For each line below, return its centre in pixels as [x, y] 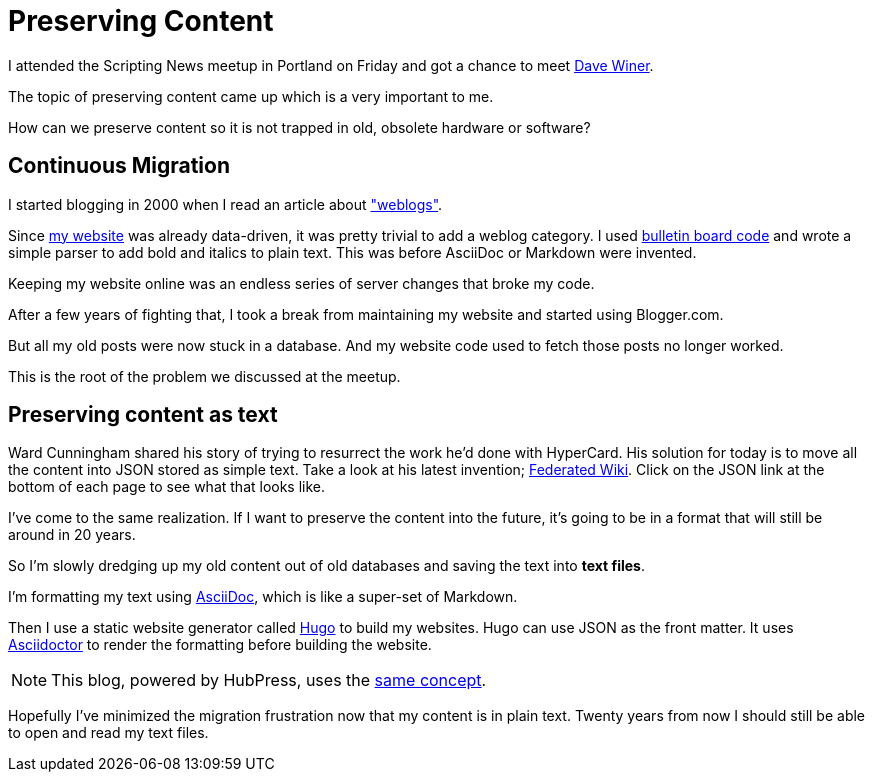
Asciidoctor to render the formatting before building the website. [220, 645]
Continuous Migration [119, 166]
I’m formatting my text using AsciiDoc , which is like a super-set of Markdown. [263, 597]
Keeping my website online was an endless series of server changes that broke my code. [301, 283]
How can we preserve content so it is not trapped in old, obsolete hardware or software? [299, 127]
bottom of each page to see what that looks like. [167, 487]
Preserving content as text [143, 415]
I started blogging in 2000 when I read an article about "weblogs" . [225, 204]
